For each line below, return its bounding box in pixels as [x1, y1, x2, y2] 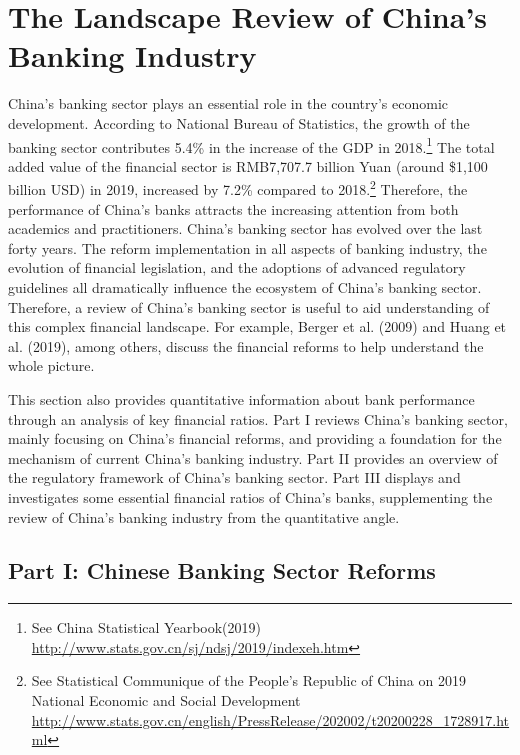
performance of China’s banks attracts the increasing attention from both [8, 198, 459, 219]
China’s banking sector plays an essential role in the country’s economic [8, 93, 449, 114]
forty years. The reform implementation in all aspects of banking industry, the [8, 237, 487, 258]
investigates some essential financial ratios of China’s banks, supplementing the [8, 486, 493, 507]
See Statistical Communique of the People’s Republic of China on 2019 [31, 670, 466, 691]
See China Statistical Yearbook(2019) [31, 617, 261, 638]
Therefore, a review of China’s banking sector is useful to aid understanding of [8, 296, 490, 317]
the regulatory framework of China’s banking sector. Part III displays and [8, 467, 461, 488]
